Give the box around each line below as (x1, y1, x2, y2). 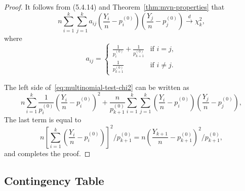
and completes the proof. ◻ (4, 148, 91, 158)
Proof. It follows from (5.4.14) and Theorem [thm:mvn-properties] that (4, 2, 225, 12)
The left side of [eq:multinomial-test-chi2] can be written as (4, 81, 189, 92)
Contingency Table (4, 172, 104, 188)
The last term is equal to (4, 114, 81, 125)
